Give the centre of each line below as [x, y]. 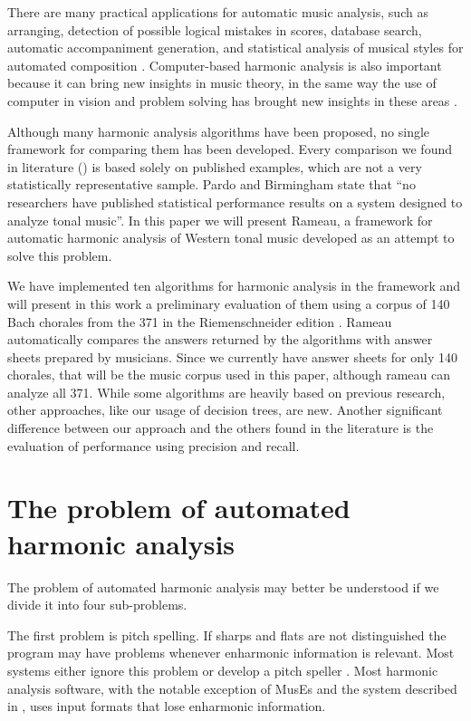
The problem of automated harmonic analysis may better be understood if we [223, 586]
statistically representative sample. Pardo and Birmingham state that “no [211, 184]
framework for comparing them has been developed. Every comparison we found [230, 149]
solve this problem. [60, 255]
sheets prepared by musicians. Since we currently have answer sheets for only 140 [232, 356]
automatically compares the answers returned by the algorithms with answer [220, 339]
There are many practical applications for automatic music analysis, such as [218, 12]
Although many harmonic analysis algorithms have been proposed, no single [219, 131]
